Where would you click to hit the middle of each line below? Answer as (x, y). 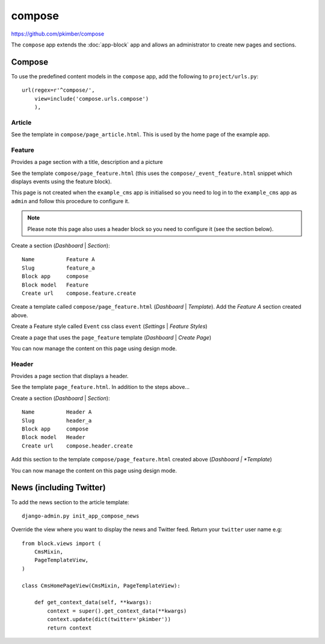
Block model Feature (55, 285)
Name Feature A (58, 260)
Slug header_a (57, 420)
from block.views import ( (62, 543)
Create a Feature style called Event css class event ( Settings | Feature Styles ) (109, 326)
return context (70, 628)
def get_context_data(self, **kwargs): (93, 602)
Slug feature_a (58, 268)
